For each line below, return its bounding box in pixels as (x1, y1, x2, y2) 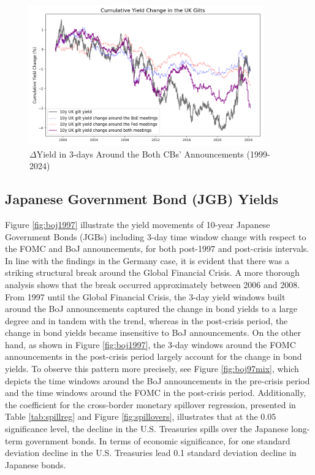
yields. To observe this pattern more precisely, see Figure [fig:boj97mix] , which (5, 362, 299, 375)
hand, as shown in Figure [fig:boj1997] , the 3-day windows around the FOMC (5, 338, 296, 351)
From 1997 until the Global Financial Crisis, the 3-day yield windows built (5, 290, 286, 303)
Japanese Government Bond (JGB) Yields (5, 189, 279, 208)
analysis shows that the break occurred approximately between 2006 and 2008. (5, 278, 300, 291)
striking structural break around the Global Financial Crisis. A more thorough (5, 266, 300, 279)
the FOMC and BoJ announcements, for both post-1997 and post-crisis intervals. (5, 242, 309, 255)
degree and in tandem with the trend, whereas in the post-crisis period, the (5, 314, 288, 327)
